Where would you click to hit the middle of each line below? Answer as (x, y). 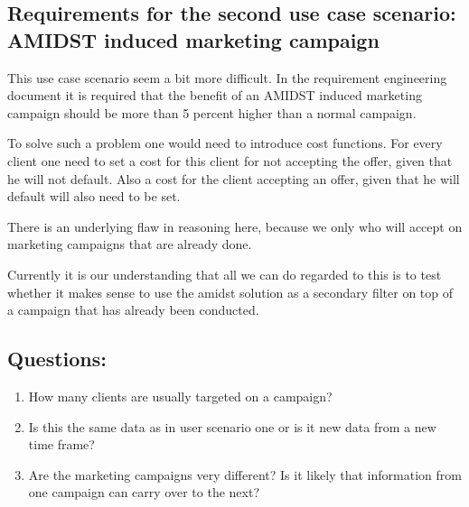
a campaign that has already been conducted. (133, 310)
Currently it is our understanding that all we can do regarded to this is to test (225, 274)
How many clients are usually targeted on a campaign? (180, 396)
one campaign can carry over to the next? (144, 492)
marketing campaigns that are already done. (130, 244)
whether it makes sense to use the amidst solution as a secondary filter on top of (230, 292)
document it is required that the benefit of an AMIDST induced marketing (215, 95)
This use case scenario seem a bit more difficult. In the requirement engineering (227, 77)
